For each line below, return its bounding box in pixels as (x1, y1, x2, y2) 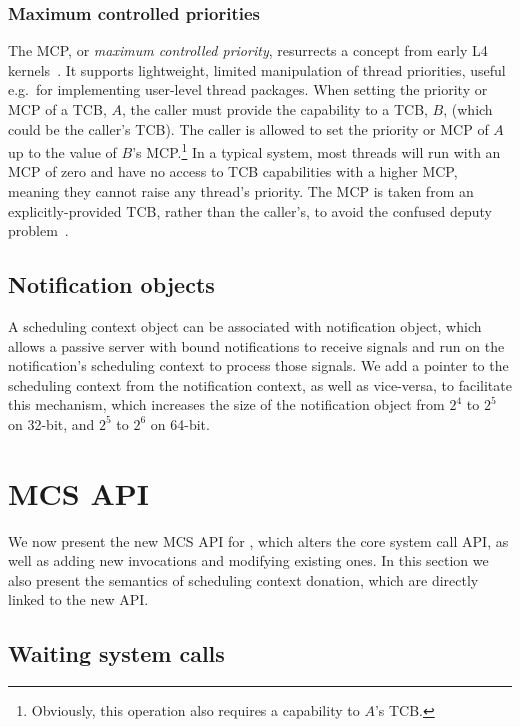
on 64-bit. (150, 413, 210, 434)
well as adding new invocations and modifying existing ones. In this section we (8, 550, 489, 571)
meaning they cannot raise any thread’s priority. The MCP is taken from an (8, 181, 474, 202)
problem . (8, 220, 69, 241)
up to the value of (8, 141, 117, 162)
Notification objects (8, 269, 215, 300)
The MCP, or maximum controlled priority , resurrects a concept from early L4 (8, 40, 488, 61)
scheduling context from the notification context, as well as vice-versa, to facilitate (8, 374, 512, 395)
